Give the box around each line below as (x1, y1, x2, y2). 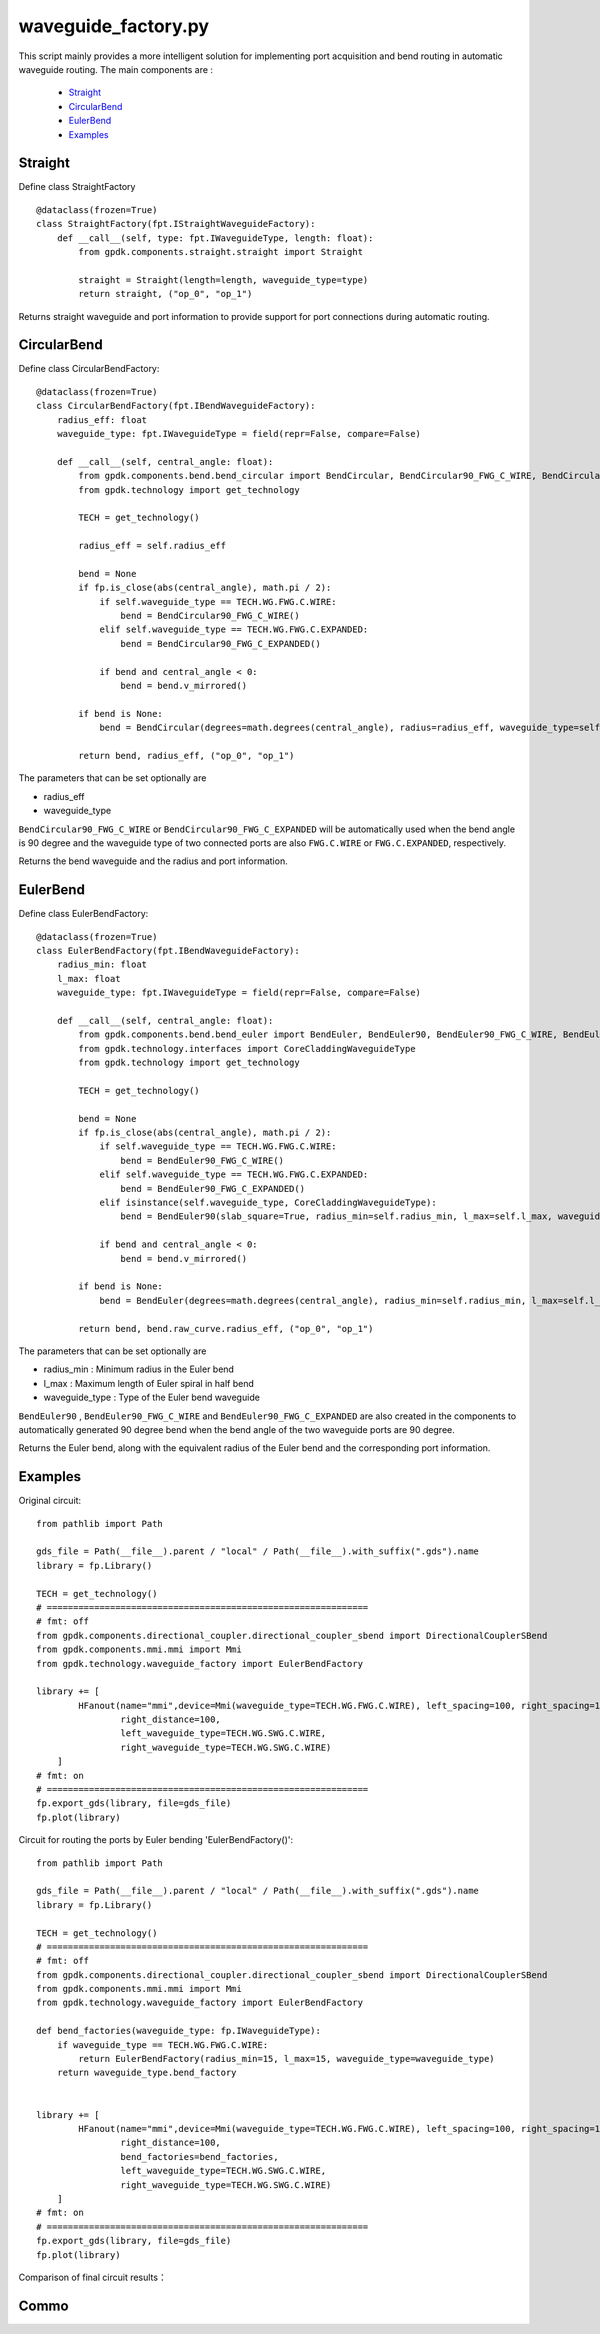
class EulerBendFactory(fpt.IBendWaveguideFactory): (36, 945, 300, 957)
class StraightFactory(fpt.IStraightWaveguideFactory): (36, 218, 316, 230)
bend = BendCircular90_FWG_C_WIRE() (120, 610, 300, 622)
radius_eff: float (56, 414, 148, 425)
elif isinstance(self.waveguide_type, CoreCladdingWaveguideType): (99, 1197, 437, 1209)
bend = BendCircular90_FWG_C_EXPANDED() (120, 638, 322, 649)
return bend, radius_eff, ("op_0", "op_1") (78, 750, 295, 761)
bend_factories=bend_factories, (120, 2151, 279, 2162)
